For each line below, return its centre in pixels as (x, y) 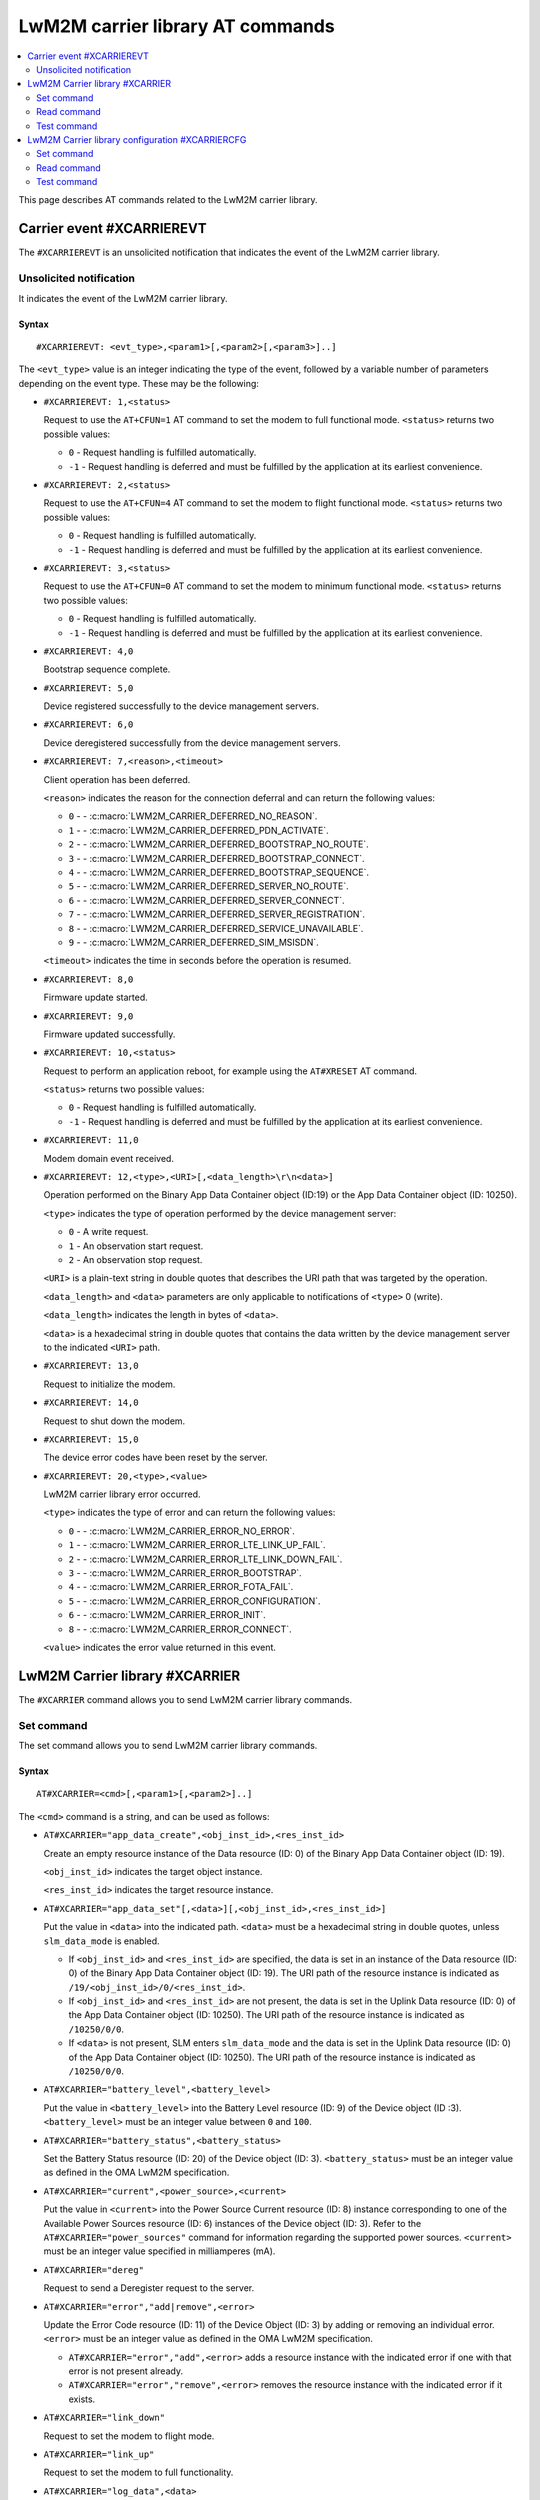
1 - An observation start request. (136, 1246)
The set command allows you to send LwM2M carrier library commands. (168, 1746)
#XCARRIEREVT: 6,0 (88, 724)
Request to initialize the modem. (109, 1384)
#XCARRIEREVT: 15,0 (91, 1439)
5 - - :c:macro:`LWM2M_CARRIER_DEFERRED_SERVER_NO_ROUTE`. (208, 886)
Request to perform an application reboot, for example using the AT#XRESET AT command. (230, 1071)
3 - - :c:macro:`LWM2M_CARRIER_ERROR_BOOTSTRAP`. (185, 1573)
